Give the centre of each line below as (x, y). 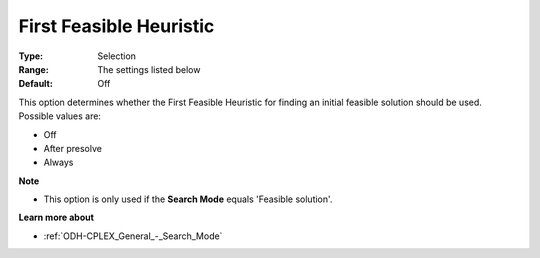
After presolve (72, 148)
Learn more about (56, 217)
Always (58, 162)
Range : (33, 69)
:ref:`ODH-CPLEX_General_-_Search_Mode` (133, 236)
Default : (36, 84)
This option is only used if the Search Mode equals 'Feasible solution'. (188, 199)
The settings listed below (149, 69)
